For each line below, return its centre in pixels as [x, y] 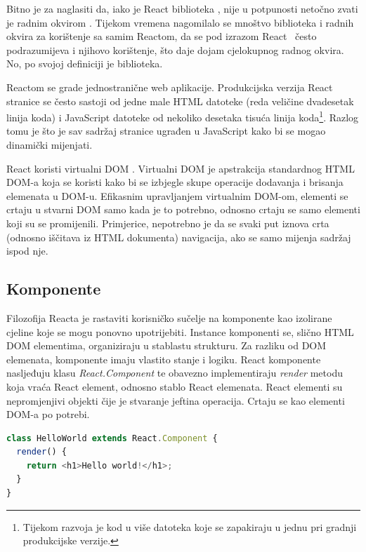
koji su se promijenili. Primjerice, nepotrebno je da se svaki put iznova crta [168, 223]
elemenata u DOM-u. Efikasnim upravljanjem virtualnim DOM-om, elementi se [177, 195]
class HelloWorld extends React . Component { [112, 438]
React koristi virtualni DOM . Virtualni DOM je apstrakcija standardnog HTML [181, 168]
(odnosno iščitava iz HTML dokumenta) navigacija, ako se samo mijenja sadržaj [179, 237]
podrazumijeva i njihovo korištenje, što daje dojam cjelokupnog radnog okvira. [175, 49]
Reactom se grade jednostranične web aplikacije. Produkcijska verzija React [170, 87]
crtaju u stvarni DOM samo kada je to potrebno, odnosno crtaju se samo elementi [183, 209]
